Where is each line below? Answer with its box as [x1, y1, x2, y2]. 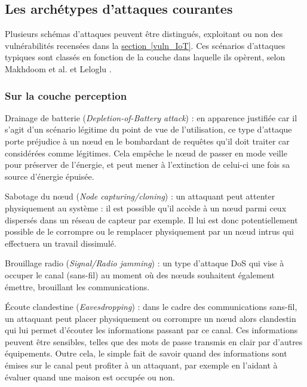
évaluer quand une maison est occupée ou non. [5, 370, 175, 383]
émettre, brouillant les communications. [5, 280, 150, 293]
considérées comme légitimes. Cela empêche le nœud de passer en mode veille [5, 146, 287, 159]
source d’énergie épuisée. [5, 170, 94, 182]
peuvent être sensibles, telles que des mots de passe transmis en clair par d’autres [5, 335, 303, 348]
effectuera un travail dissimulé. [5, 236, 116, 249]
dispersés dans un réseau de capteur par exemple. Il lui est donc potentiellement [5, 213, 298, 226]
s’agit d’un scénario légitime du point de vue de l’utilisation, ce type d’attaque [5, 123, 292, 136]
